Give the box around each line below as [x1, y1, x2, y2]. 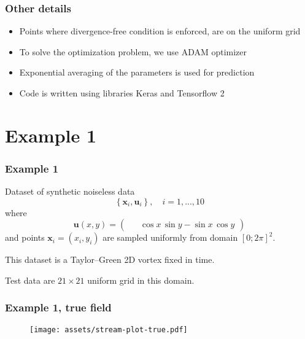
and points [5, 231, 45, 244]
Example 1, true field [5, 300, 112, 315]
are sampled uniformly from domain [102, 231, 238, 244]
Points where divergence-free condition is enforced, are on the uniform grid [19, 25, 301, 37]
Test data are [5, 273, 55, 286]
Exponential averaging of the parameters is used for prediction [19, 66, 255, 79]
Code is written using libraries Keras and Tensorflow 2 [19, 87, 225, 99]
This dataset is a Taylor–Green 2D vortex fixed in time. [5, 253, 215, 266]
